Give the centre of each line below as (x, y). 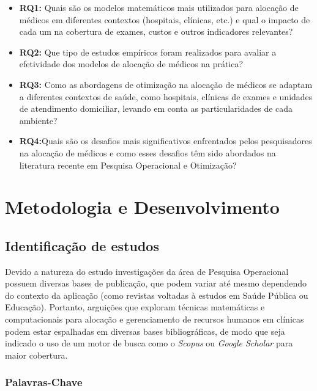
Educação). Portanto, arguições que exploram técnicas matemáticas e (135, 307)
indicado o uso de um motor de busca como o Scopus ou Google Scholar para (149, 343)
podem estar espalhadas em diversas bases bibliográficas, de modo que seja (145, 331)
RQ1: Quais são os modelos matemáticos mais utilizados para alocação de (159, 7)
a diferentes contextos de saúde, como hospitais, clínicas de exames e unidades (166, 96)
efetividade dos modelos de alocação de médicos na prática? (131, 64)
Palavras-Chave (44, 382)
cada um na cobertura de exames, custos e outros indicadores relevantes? (156, 31)
